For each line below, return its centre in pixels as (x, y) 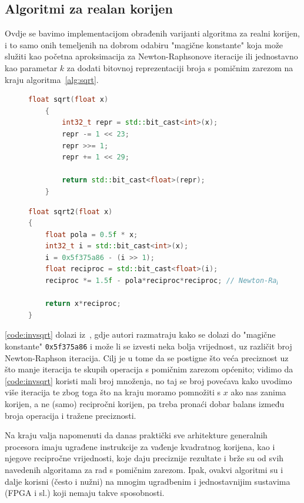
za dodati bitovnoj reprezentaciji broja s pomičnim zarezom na (180, 67)
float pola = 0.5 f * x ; (91, 234)
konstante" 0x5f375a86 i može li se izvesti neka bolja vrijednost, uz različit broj (148, 346)
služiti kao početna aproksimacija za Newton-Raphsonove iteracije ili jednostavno (151, 56)
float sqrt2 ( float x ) (71, 211)
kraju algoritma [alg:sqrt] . (52, 79)
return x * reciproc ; (83, 304)
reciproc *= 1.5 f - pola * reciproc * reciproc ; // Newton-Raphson (171, 281)
